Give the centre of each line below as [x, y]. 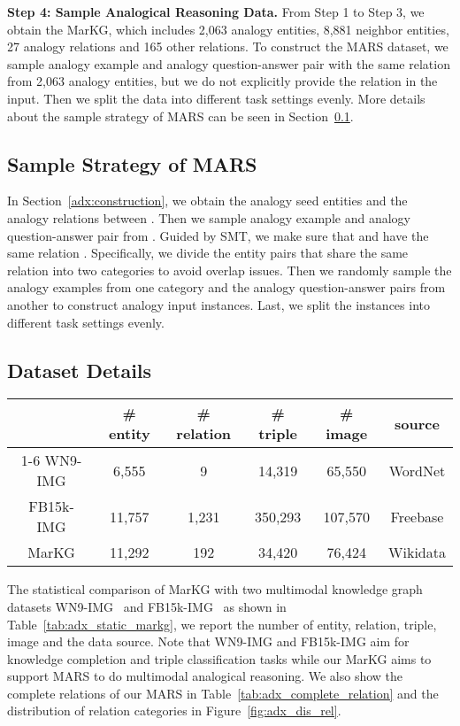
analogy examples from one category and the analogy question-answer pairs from [226, 287]
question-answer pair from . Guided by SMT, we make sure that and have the [218, 235]
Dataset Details [80, 370]
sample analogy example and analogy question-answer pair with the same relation [229, 63]
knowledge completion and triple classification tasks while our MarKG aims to [219, 658]
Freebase [417, 516]
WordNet [417, 470]
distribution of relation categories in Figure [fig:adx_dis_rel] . [174, 711]
